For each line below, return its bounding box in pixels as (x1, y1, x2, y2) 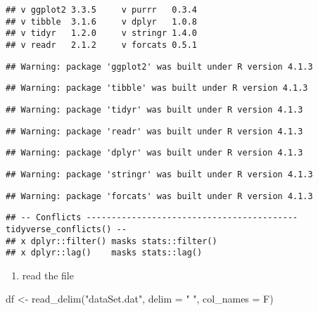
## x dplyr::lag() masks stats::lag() (6, 248, 203, 258)
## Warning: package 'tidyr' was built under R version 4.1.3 (6, 104, 303, 115)
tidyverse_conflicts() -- (6, 224, 127, 234)
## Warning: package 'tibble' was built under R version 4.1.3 (6, 83, 308, 94)
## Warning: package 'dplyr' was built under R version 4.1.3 (6, 148, 303, 158)
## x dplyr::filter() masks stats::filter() (6, 236, 217, 246)
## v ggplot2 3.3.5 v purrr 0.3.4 (6, 5, 198, 15)
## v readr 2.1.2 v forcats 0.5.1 (6, 39, 198, 50)
